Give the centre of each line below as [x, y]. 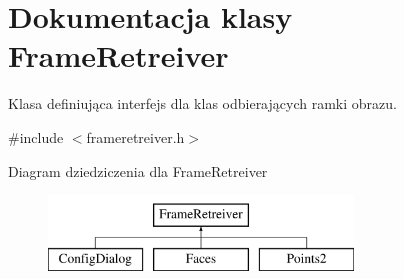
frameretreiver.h [135, 136]
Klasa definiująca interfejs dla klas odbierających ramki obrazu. [202, 103]
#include [36, 136]
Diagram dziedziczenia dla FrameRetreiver [138, 170]
